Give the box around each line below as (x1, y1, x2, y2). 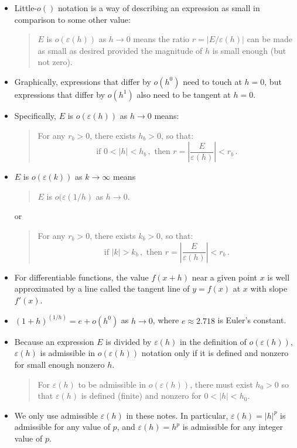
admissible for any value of (14, 420, 110, 433)
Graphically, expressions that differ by (14, 75, 151, 87)
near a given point (192, 271, 257, 283)
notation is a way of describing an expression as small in (58, 2, 260, 13)
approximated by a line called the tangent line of (14, 282, 190, 295)
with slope (250, 282, 288, 295)
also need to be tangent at (136, 88, 231, 100)
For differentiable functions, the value (14, 271, 149, 283)
